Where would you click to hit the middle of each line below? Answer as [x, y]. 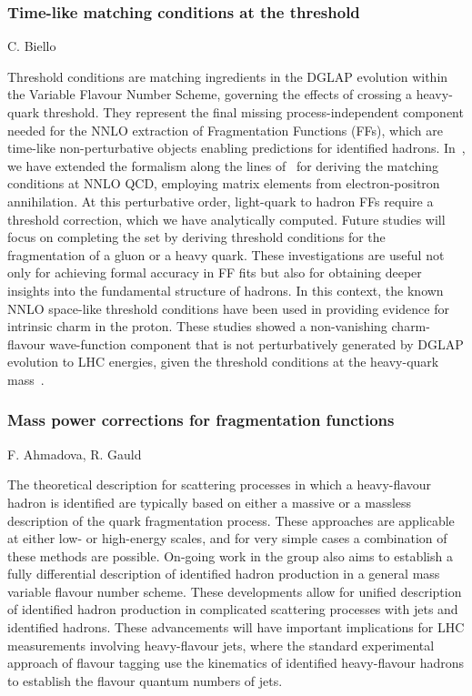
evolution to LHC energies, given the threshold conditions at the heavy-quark [223, 362]
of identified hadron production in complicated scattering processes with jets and [233, 609]
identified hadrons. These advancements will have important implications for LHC [236, 627]
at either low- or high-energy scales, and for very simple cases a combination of [227, 538]
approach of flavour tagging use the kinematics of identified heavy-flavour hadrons [236, 663]
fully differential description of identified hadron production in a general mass [224, 574]
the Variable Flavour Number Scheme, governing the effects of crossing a [210, 94]
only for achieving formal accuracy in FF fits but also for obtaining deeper [215, 272]
